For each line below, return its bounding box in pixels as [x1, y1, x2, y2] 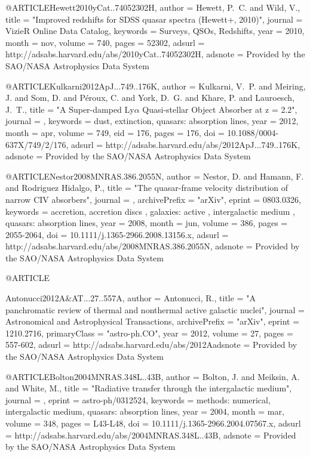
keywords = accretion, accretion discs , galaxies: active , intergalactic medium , [5, 205, 295, 217]
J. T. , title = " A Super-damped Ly [5, 103, 134, 115]
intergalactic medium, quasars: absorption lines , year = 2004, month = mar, [5, 405, 284, 418]
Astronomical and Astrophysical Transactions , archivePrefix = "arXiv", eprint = [5, 315, 300, 328]
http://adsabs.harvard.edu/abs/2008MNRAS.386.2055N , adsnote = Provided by [5, 240, 300, 252]
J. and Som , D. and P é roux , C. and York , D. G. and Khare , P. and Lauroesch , [5, 91, 294, 104]
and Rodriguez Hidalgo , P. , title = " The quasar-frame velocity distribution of [5, 181, 288, 194]
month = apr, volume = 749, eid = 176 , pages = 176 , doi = [5, 126, 225, 138]
